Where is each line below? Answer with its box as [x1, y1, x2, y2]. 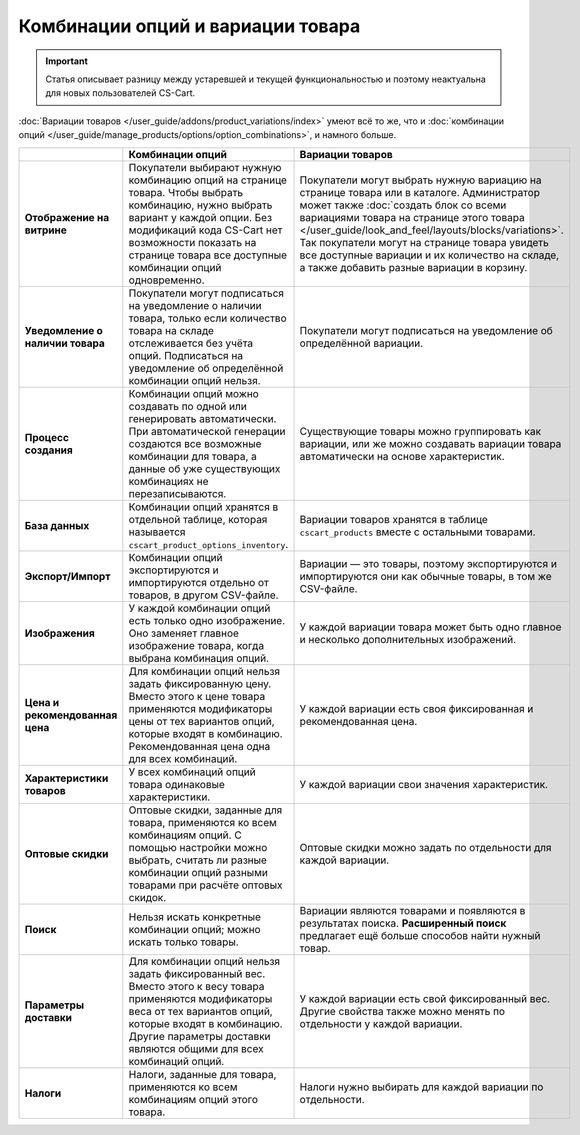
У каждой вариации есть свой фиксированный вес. [299, 991, 550, 1005]
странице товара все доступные [128, 248, 288, 262]
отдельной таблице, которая [128, 512, 268, 526]
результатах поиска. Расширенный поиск [299, 916, 507, 930]
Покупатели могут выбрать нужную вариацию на [299, 173, 542, 187]
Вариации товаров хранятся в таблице [299, 512, 489, 526]
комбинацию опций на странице [128, 173, 287, 187]
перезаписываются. [128, 486, 227, 500]
